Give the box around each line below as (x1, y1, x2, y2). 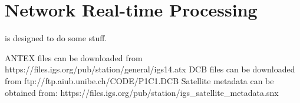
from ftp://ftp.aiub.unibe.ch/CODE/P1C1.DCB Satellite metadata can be (5, 74, 274, 87)
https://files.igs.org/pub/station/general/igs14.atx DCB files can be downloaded (5, 63, 295, 75)
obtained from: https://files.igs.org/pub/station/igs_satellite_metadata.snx (5, 86, 279, 98)
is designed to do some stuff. (5, 32, 107, 44)
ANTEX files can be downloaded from (5, 51, 143, 64)
